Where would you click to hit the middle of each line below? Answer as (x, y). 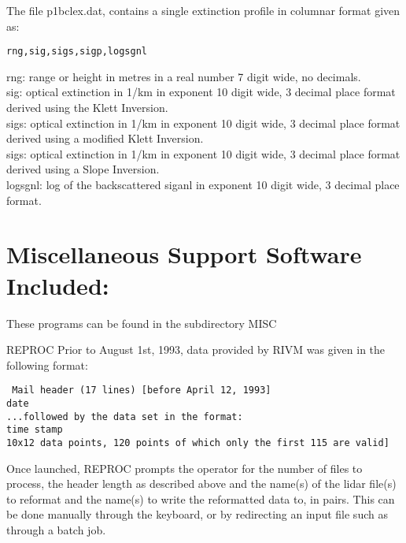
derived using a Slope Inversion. (83, 169)
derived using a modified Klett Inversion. (105, 138)
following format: (47, 364)
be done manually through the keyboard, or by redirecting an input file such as (197, 514)
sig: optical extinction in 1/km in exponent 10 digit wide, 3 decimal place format (201, 92)
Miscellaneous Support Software (184, 254)
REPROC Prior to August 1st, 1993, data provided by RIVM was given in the (196, 350)
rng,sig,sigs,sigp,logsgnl (77, 52)
